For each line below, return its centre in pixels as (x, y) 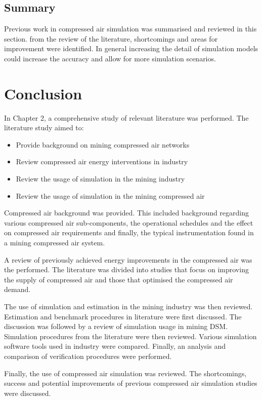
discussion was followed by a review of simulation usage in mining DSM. (116, 326)
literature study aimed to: (44, 128)
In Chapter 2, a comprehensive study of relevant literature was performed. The (126, 117)
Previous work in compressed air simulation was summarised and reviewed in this (130, 29)
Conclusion (43, 93)
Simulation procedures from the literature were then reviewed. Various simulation (130, 336)
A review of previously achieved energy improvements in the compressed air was (128, 259)
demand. (17, 289)
